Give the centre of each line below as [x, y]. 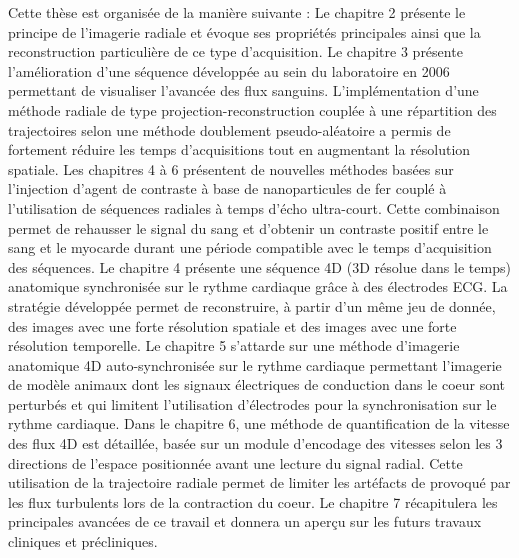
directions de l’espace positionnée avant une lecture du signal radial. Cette [235, 462]
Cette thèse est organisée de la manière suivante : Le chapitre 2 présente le [237, 12]
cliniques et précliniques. [83, 541]
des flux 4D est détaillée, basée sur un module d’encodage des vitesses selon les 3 [255, 443]
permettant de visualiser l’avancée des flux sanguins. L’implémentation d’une [243, 90]
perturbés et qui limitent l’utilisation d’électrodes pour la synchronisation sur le [252, 403]
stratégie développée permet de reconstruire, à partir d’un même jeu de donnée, [252, 305]
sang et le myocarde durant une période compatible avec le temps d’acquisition [250, 247]
